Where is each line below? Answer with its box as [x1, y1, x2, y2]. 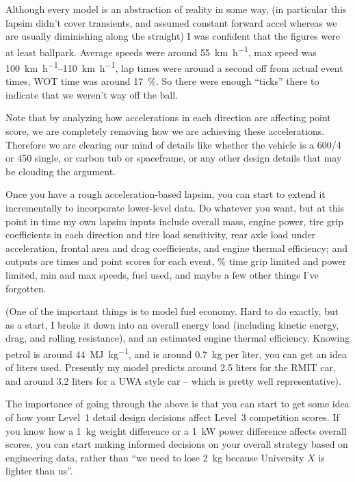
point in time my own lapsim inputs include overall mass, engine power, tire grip [5, 214, 343, 228]
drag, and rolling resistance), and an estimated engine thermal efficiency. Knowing [5, 331, 350, 345]
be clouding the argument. [5, 164, 116, 178]
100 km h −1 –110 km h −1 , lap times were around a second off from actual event [5, 59, 343, 75]
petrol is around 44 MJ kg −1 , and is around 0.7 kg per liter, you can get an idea [5, 344, 347, 361]
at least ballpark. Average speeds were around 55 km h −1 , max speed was [5, 42, 317, 59]
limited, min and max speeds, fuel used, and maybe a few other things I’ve [5, 268, 319, 281]
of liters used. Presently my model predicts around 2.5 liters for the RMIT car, [5, 360, 336, 375]
